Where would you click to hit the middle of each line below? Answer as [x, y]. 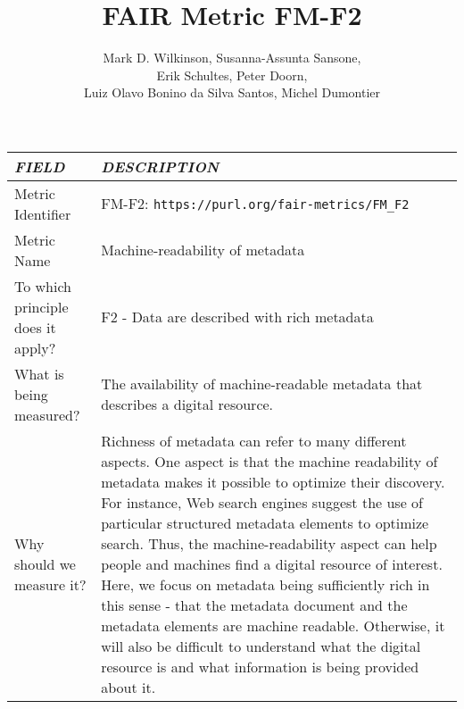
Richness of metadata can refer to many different [254, 440]
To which [43, 286]
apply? [35, 347]
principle [41, 306]
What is [39, 373]
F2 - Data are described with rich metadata [237, 317]
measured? [47, 414]
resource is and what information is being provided [260, 666]
